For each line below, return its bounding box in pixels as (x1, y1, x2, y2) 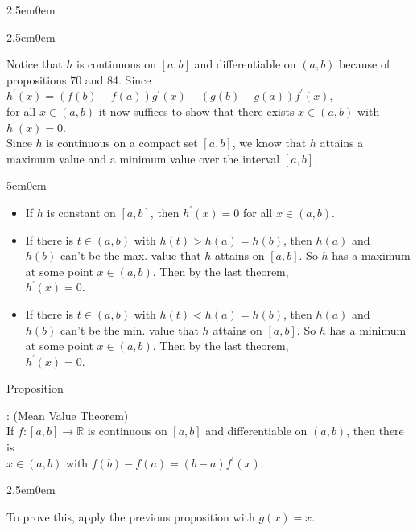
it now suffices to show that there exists (98, 102, 295, 119)
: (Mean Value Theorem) (6, 406, 129, 423)
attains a (320, 134, 364, 151)
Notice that (6, 56, 63, 72)
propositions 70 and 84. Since (6, 71, 151, 88)
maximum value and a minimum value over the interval (6, 150, 280, 167)
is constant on (47, 204, 116, 220)
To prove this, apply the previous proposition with (6, 508, 255, 525)
